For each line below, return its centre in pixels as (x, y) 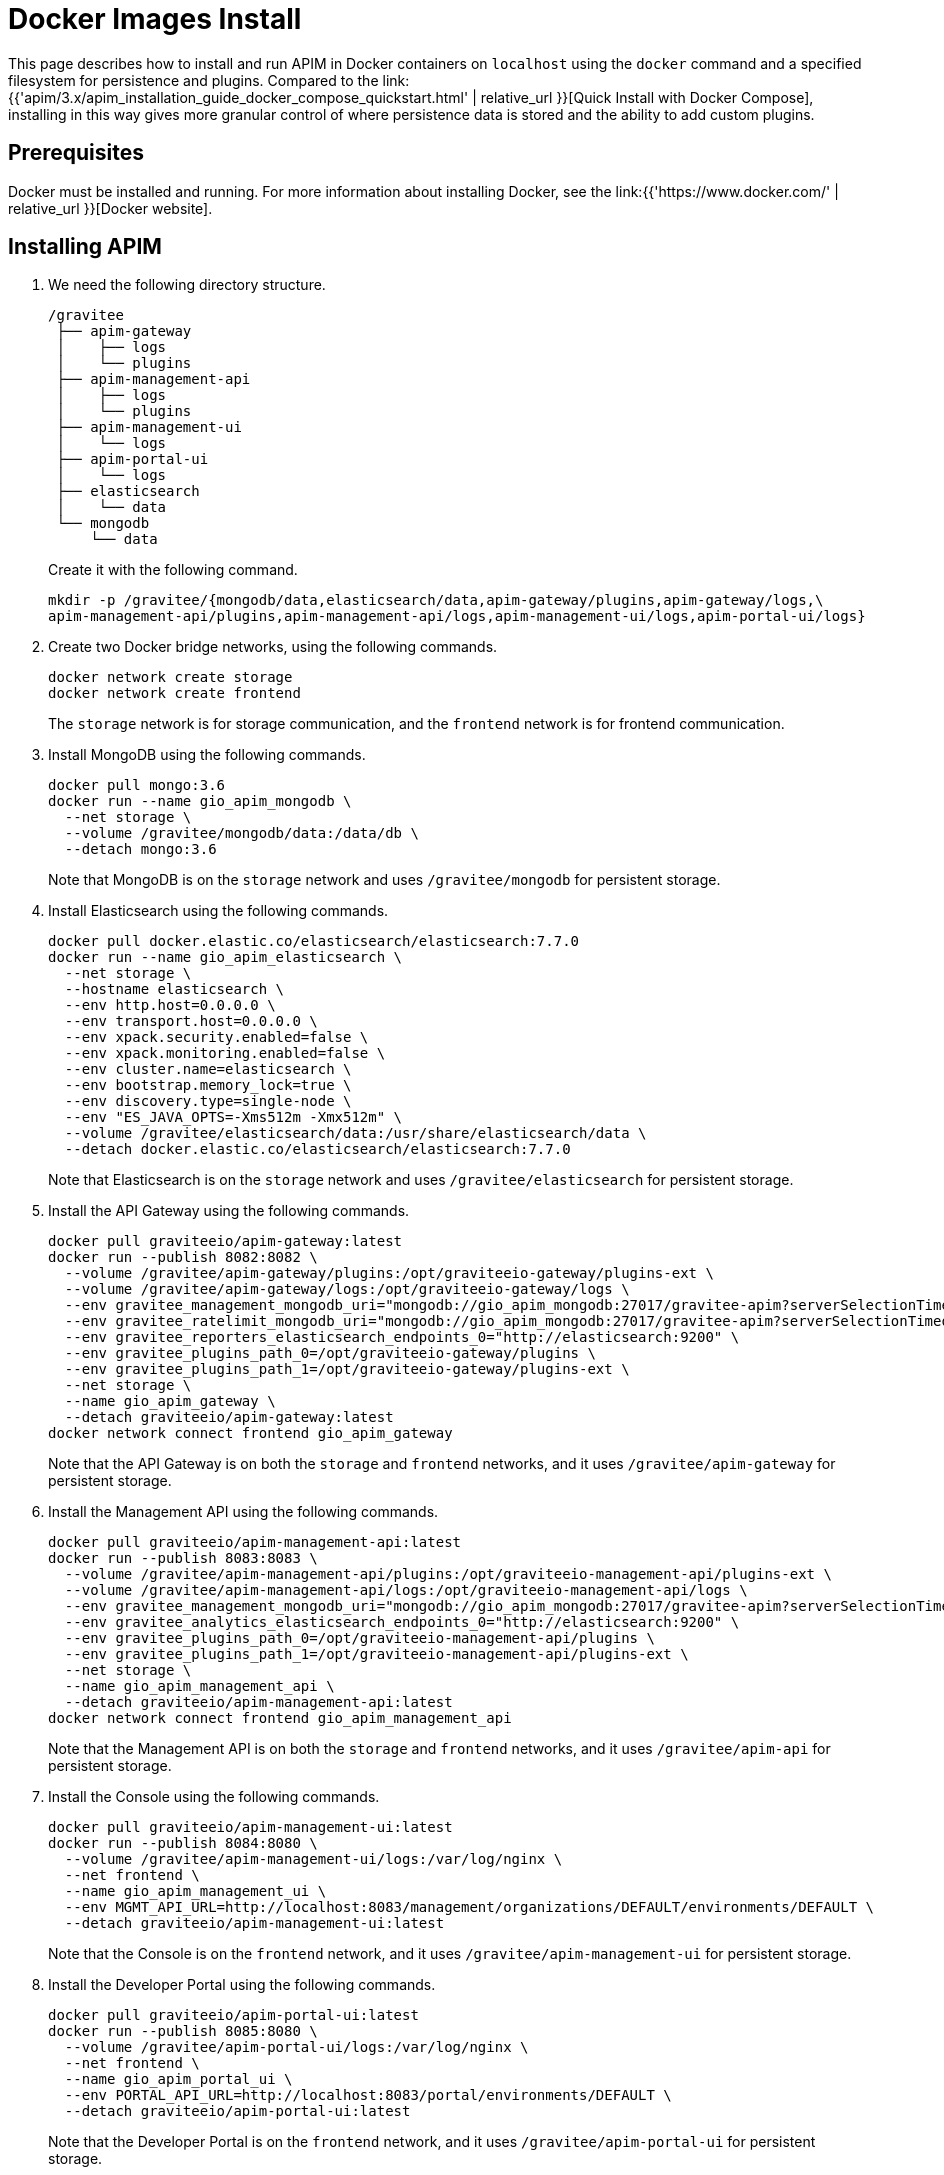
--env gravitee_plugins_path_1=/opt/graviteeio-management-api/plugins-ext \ (376, 1654)
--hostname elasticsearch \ (174, 989)
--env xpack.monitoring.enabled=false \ (225, 1053)
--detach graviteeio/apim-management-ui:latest (254, 1923)
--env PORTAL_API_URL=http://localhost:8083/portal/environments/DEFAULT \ (368, 2095)
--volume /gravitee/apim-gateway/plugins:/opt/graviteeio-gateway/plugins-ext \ (389, 1273)
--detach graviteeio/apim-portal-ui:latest (237, 2111)
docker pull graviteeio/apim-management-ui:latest (250, 1827)
